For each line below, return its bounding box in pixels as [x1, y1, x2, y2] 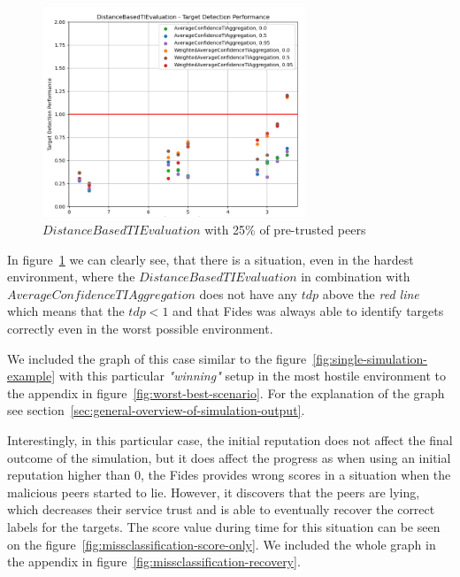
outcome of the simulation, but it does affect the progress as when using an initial [7, 448, 451, 466]
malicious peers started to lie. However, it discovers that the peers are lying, [7, 482, 420, 501]
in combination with [301, 267, 410, 286]
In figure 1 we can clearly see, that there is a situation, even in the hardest [7, 250, 414, 268]
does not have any [199, 284, 298, 303]
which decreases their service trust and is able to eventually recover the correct [7, 500, 435, 519]
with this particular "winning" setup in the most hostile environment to [58, 366, 446, 385]
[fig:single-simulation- [312, 349, 427, 367]
